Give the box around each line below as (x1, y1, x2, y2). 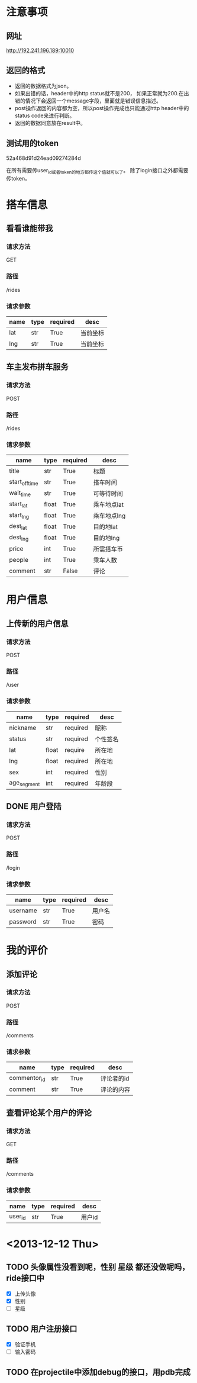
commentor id (9, 1073, 46, 1083)
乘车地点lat (93, 501, 124, 509)
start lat (9, 500, 28, 509)
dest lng (9, 533, 29, 542)
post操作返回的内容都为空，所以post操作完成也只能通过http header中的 (14, 104, 189, 111)
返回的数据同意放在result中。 (14, 119, 86, 126)
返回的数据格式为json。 (14, 82, 72, 89)
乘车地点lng (93, 512, 126, 520)
